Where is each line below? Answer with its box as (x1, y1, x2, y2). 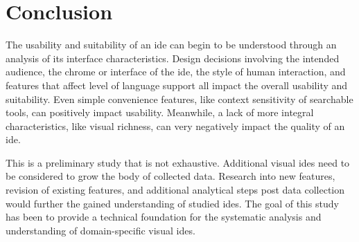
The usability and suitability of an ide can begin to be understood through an (6, 37, 337, 52)
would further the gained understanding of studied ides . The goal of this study (6, 196, 339, 210)
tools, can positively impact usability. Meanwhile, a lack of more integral (6, 105, 314, 120)
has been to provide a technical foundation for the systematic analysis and (6, 210, 322, 224)
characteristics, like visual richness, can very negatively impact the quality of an (6, 118, 345, 133)
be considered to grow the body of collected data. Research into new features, (6, 169, 335, 183)
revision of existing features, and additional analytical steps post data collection (6, 183, 345, 197)
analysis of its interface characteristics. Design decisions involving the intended (6, 50, 340, 65)
